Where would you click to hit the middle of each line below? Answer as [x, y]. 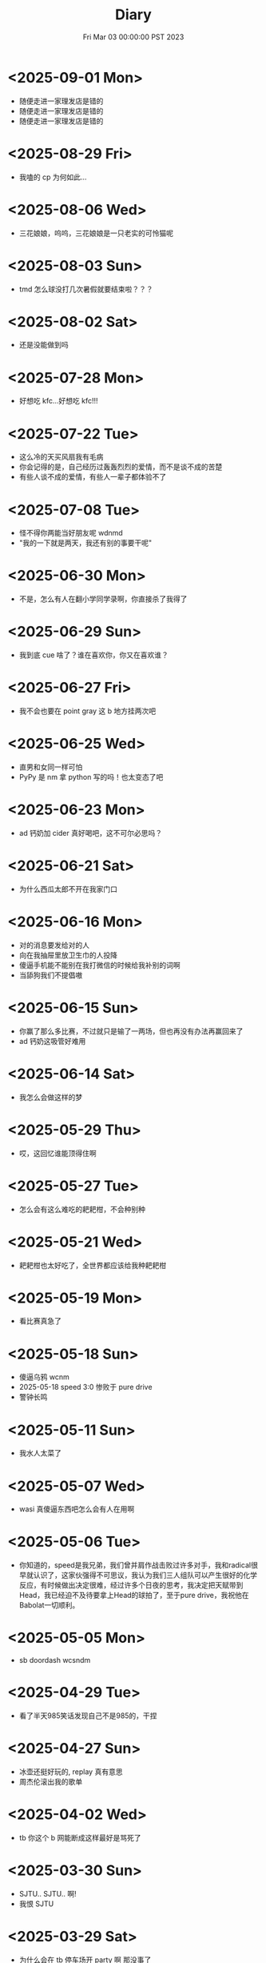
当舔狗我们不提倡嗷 [51, 975]
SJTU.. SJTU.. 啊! [48, 1893]
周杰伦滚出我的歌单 [51, 1782]
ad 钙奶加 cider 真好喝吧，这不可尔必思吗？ [91, 833]
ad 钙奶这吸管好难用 [52, 1041]
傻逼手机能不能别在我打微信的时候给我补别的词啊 [99, 965]
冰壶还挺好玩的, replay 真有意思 [71, 1772]
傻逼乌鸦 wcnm [44, 1377]
